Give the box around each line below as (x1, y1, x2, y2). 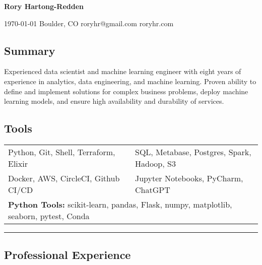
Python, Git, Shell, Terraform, (8, 146, 115, 158)
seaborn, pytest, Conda (8, 210, 90, 222)
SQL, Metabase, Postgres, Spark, (135, 146, 251, 158)
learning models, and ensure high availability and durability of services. (4, 96, 224, 106)
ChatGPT (135, 183, 170, 195)
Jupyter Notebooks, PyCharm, (135, 172, 243, 184)
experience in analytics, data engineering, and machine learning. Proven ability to (4, 76, 256, 86)
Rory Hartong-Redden (4, 1, 84, 11)
